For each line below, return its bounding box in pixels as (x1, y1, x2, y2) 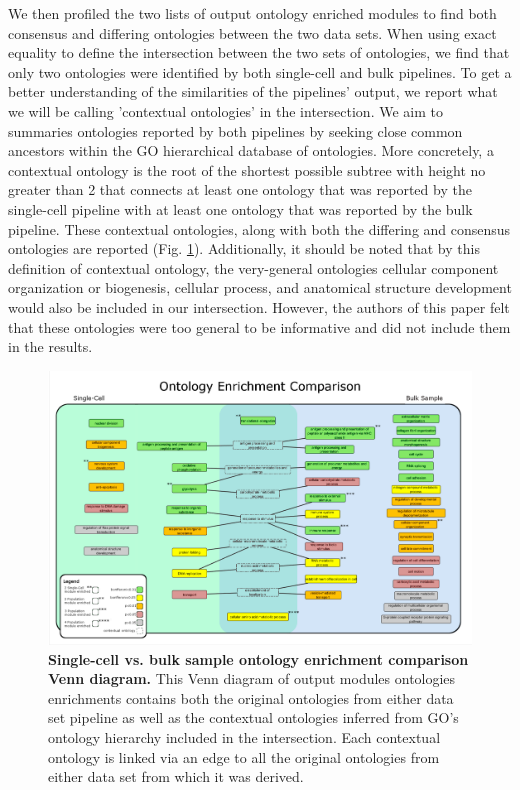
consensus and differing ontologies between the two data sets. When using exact (8, 22, 497, 43)
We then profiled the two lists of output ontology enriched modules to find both (8, 3, 497, 23)
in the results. (8, 336, 93, 357)
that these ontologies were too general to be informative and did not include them (8, 316, 511, 337)
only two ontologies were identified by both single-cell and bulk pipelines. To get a (8, 61, 512, 82)
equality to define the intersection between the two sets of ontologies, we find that (8, 42, 510, 63)
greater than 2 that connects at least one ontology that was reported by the (8, 179, 472, 200)
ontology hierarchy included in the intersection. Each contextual (48, 727, 441, 748)
